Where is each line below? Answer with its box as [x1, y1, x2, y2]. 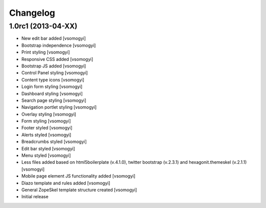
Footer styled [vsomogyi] [21, 125, 72, 131]
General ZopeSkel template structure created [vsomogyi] [21, 187, 137, 193]
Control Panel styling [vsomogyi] [21, 70, 88, 76]
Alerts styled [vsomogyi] [21, 132, 71, 138]
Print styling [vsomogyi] [21, 49, 70, 55]
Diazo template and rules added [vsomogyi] [21, 180, 110, 186]
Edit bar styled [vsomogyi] [21, 146, 75, 151]
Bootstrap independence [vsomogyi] [21, 42, 96, 48]
